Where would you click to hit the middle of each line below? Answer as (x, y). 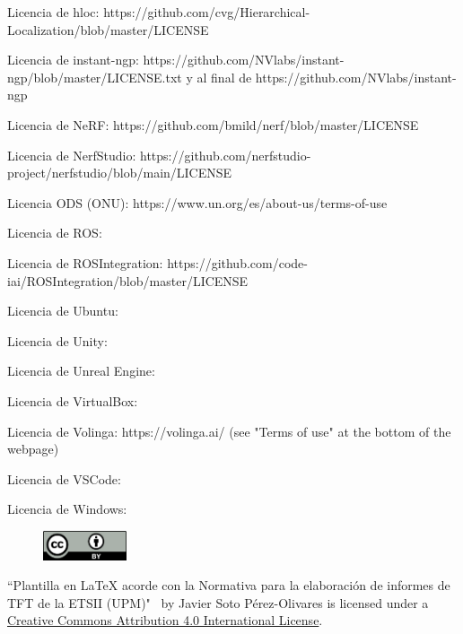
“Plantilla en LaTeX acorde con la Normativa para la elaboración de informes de (229, 585)
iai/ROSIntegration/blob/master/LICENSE (128, 280)
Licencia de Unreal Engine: (81, 371)
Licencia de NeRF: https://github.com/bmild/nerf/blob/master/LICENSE (213, 124)
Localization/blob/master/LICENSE (108, 29)
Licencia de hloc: (53, 12)
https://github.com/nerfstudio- (226, 155)
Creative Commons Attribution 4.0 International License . (165, 620)
